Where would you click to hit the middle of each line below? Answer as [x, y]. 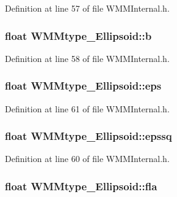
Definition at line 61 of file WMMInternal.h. [87, 108]
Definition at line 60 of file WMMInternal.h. [87, 159]
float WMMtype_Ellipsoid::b [78, 35]
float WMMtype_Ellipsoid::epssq [88, 136]
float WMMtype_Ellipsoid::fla [81, 186]
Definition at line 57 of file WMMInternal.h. [87, 8]
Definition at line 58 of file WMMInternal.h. [87, 58]
